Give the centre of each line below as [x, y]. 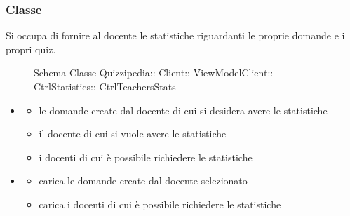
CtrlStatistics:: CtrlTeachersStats [105, 86]
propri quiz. [31, 49]
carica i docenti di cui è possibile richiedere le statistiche [160, 204]
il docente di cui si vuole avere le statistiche [133, 134]
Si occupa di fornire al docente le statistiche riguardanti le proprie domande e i [175, 35]
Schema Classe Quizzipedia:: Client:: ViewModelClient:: [154, 73]
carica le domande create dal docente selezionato [143, 181]
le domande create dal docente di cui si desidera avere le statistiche [183, 110]
